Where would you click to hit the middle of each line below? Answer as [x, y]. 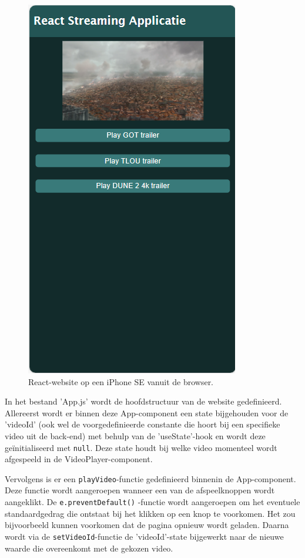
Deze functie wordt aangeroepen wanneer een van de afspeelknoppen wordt [140, 490]
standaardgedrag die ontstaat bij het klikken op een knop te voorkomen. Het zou [150, 513]
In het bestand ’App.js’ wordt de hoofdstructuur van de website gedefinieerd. [143, 401]
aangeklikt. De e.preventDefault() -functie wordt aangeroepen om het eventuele [152, 502]
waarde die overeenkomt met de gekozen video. [89, 548]
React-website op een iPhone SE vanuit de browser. [121, 381]
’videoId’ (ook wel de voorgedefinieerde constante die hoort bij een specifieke [143, 424]
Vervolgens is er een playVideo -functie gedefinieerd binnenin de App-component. [150, 478]
